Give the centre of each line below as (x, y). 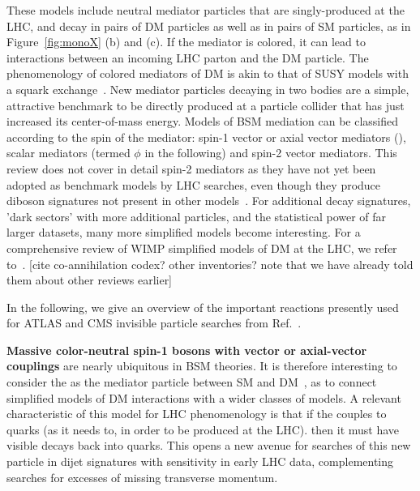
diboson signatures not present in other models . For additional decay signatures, (209, 201)
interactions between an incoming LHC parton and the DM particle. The (188, 57)
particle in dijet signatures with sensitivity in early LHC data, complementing (200, 461)
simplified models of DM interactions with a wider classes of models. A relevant (204, 397)
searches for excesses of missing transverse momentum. (142, 477)
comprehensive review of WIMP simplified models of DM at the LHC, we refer (202, 248)
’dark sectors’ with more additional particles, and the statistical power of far (197, 216)
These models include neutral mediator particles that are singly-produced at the (206, 10)
